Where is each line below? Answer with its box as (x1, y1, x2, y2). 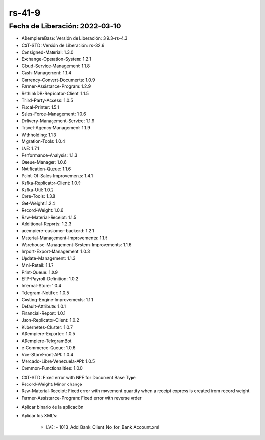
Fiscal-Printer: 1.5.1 (21, 104, 59, 110)
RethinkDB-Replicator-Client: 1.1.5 (21, 90, 89, 96)
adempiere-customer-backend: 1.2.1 (21, 228, 94, 234)
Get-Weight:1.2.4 (21, 200, 56, 206)
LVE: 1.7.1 (21, 145, 39, 151)
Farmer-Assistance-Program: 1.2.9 (21, 83, 91, 89)
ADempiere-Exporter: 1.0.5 (21, 331, 76, 337)
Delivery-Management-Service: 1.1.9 (21, 118, 95, 124)
